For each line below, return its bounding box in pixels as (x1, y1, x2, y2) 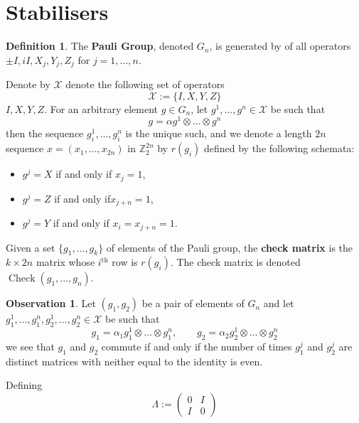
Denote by (6, 77, 50, 92)
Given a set (6, 240, 55, 255)
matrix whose (36, 255, 95, 269)
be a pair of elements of (141, 296, 245, 311)
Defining (6, 378, 43, 392)
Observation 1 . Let (6, 296, 96, 311)
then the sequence (6, 126, 84, 141)
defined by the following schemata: (203, 141, 355, 156)
